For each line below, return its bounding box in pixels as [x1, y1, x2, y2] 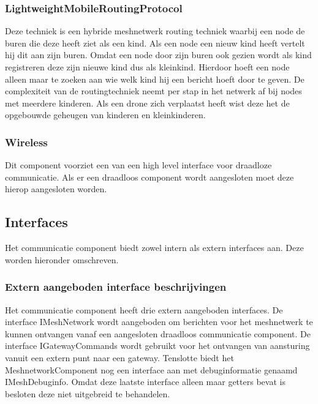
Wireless [5, 134, 48, 149]
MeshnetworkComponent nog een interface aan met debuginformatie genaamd [5, 363, 298, 376]
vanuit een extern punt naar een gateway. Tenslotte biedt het [5, 351, 234, 364]
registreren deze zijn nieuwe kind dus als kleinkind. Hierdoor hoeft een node [5, 61, 290, 73]
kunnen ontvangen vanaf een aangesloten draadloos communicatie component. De [5, 327, 311, 340]
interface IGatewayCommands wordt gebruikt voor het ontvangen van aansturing [5, 339, 310, 352]
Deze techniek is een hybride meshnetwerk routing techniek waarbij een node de [5, 24, 305, 37]
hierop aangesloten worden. [5, 182, 107, 195]
